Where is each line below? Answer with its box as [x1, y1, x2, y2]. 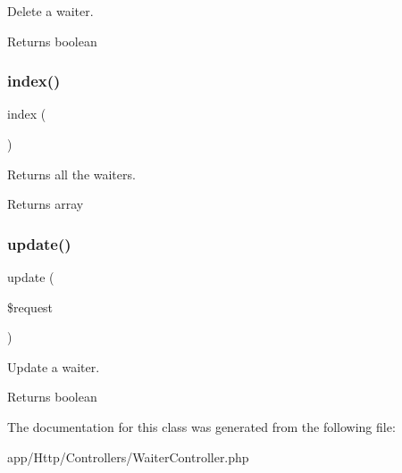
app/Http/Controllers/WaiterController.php [7, 447, 249, 466]
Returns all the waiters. [7, 164, 136, 183]
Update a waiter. [7, 357, 100, 376]
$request [7, 297, 54, 316]
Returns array [7, 195, 84, 213]
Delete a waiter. [7, 2, 94, 20]
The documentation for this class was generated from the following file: [7, 417, 396, 436]
